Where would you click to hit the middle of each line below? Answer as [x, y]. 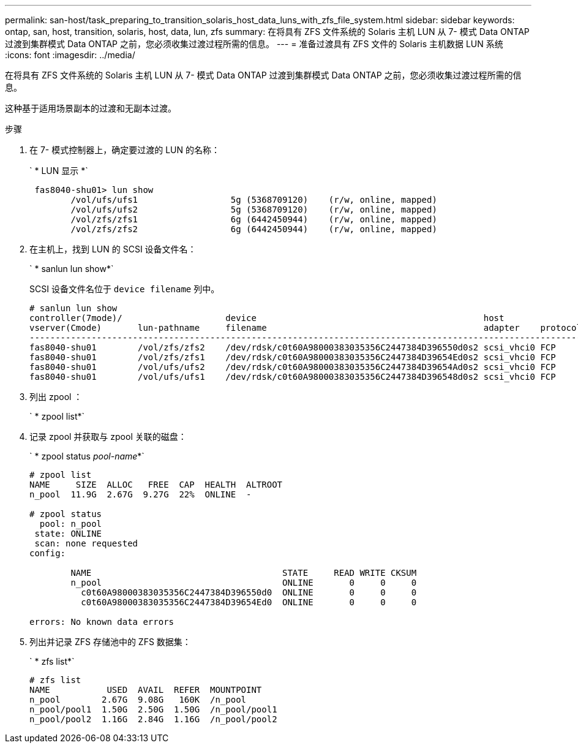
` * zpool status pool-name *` [87, 456]
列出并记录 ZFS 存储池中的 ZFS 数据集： [110, 642]
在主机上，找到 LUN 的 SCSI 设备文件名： [113, 249]
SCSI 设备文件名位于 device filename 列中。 [125, 289]
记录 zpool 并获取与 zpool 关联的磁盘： [108, 436]
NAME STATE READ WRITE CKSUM [244, 573]
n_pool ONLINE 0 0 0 [244, 583]
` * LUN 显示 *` [59, 171]
